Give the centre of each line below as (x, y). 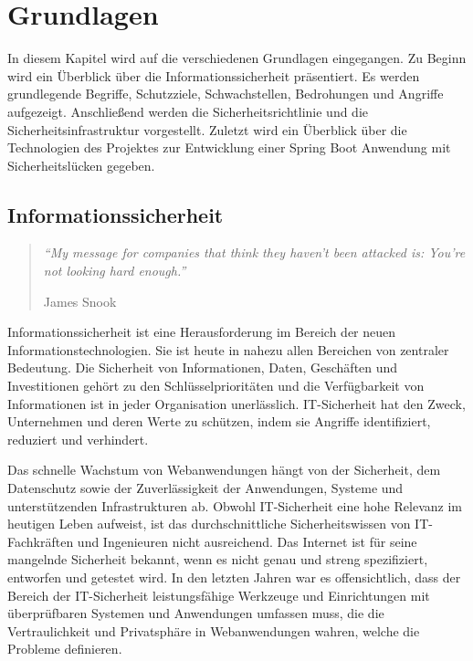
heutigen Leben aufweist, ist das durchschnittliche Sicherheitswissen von (209, 524)
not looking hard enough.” (115, 271)
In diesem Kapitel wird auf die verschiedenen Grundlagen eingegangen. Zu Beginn (237, 58)
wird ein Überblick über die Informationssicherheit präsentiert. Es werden (214, 75)
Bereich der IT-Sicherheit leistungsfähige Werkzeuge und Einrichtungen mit (219, 595)
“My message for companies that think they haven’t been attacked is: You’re (254, 252)
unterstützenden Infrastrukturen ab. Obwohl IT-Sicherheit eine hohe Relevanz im (235, 505)
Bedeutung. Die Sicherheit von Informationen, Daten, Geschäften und (203, 367)
